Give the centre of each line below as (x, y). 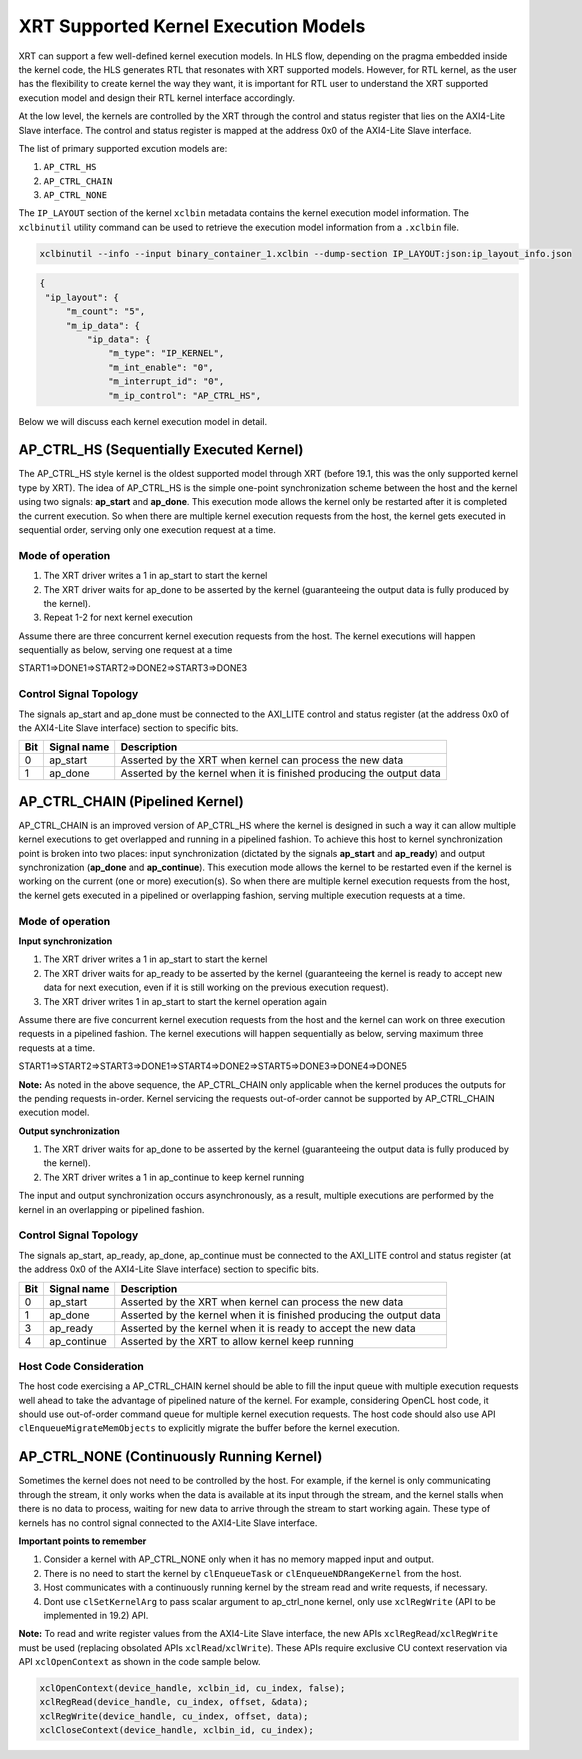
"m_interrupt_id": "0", (166, 381)
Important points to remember (82, 1541)
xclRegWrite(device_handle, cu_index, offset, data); (174, 1716)
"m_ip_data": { (102, 325)
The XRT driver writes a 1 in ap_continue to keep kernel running (174, 1177)
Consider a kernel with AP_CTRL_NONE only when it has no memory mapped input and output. (239, 1559)
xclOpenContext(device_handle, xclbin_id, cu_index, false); (192, 1688)
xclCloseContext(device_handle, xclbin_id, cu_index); (176, 1730)
